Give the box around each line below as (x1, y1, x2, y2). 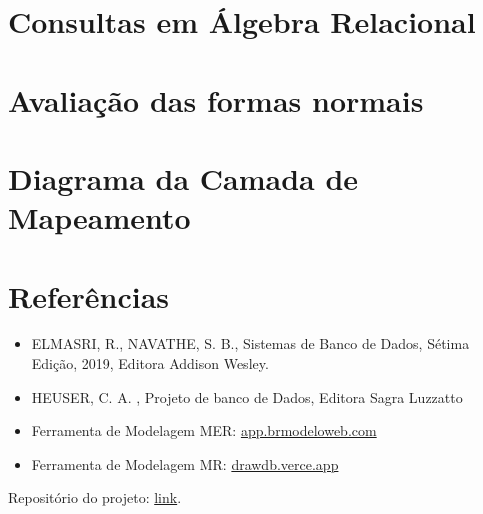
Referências (8, 275, 170, 316)
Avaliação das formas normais (8, 79, 424, 120)
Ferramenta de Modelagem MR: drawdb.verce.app (31, 453, 339, 474)
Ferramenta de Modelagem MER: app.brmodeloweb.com (31, 420, 377, 441)
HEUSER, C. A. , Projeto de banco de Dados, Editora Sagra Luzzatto (31, 386, 463, 407)
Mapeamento (8, 197, 191, 238)
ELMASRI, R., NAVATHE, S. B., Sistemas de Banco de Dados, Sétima (31, 333, 470, 354)
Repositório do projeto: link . (8, 487, 182, 508)
